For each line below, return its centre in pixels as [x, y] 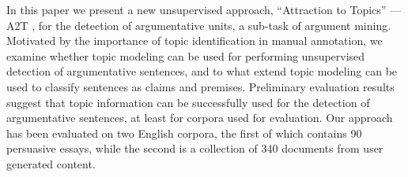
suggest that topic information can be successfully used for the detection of [188, 102]
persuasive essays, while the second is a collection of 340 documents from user [195, 148]
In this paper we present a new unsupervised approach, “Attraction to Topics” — [204, 9]
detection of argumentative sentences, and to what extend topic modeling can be [202, 71]
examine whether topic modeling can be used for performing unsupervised [186, 55]
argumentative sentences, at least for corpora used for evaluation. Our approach [200, 118]
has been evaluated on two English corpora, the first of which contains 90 [184, 133]
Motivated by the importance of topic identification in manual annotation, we [195, 41]
